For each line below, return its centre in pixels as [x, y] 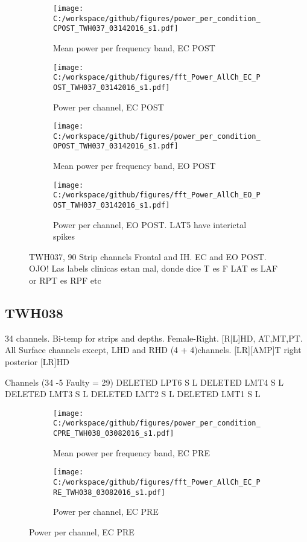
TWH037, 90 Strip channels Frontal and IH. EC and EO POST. [148, 256]
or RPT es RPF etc [65, 280]
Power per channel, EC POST [109, 107]
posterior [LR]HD [37, 362]
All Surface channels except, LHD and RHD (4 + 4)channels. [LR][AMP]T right [153, 350]
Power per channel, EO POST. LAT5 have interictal [150, 224]
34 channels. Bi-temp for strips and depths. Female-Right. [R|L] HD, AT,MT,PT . [154, 338]
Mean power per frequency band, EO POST [135, 166]
